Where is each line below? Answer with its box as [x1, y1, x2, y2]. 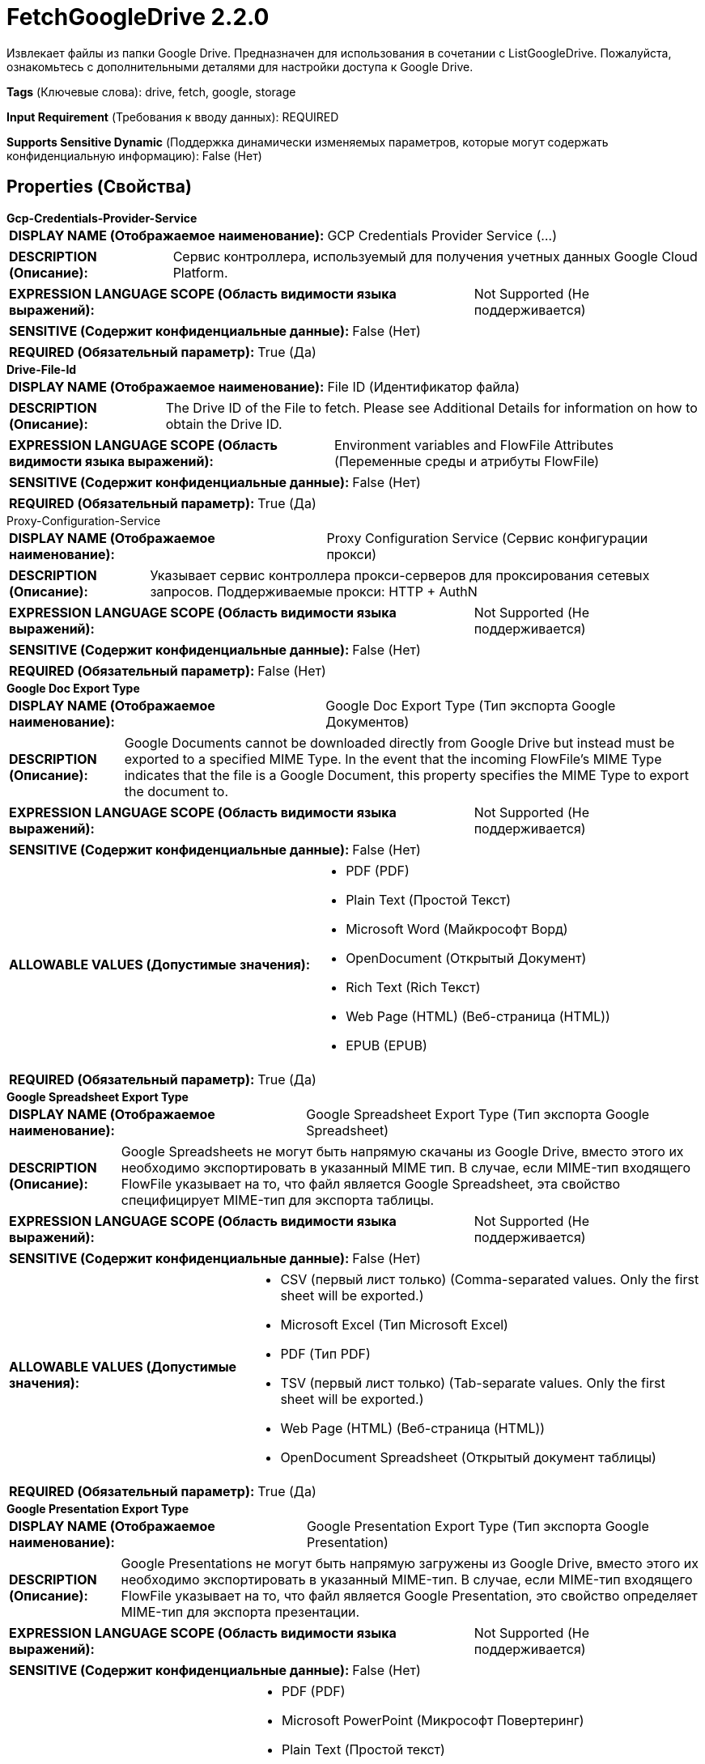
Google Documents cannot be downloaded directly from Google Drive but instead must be [124, 734, 675, 751]
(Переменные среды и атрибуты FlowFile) [334, 452, 600, 469]
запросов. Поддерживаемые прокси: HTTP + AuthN [150, 583, 478, 600]
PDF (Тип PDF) [280, 1345, 371, 1362]
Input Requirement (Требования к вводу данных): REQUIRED [6, 109, 339, 124]
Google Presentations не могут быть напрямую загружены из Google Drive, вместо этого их [121, 1554, 699, 1571]
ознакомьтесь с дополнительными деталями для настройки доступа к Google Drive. [6, 59, 474, 74]
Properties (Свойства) [6, 176, 192, 197]
